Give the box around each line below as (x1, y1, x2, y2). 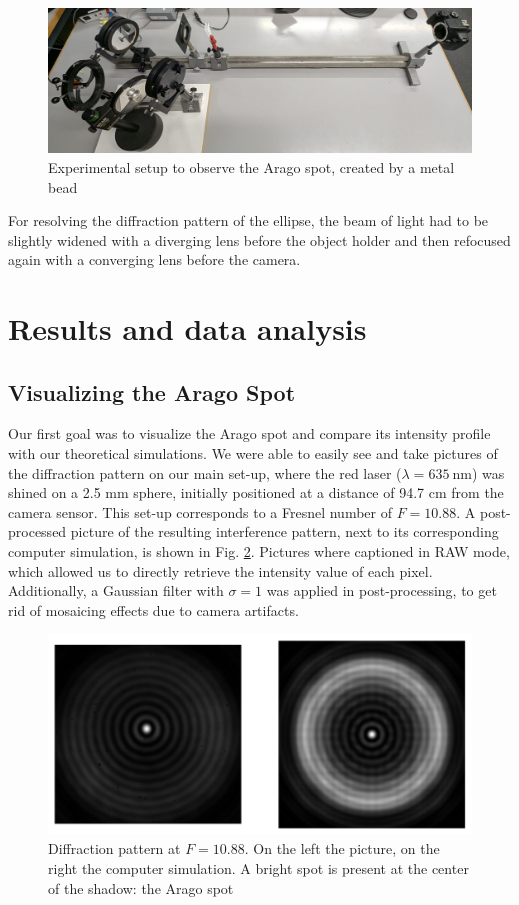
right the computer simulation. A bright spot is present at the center (48, 857, 469, 878)
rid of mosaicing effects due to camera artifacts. (8, 599, 299, 620)
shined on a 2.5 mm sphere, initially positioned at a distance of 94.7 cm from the (8, 482, 504, 503)
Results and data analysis (8, 308, 367, 349)
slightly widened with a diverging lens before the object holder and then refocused (8, 229, 511, 250)
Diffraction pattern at (48, 838, 181, 859)
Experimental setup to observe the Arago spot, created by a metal (48, 156, 455, 177)
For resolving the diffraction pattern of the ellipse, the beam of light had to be (8, 210, 489, 231)
